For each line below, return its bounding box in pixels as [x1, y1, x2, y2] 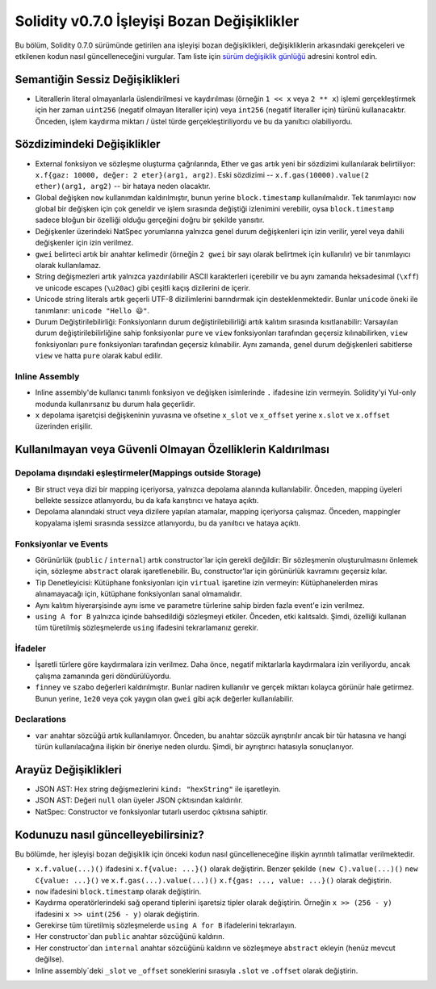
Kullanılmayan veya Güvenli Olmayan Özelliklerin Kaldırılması [15, 442, 330, 456]
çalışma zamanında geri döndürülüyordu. [35, 671, 171, 681]
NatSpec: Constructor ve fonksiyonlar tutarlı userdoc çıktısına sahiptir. [35, 807, 268, 816]
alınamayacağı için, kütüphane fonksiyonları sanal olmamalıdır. [35, 589, 242, 599]
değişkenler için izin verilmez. [35, 238, 134, 248]
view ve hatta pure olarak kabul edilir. [35, 351, 163, 361]
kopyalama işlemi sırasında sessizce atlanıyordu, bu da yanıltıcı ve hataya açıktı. [35, 518, 300, 528]
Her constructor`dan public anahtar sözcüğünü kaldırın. [35, 932, 225, 941]
